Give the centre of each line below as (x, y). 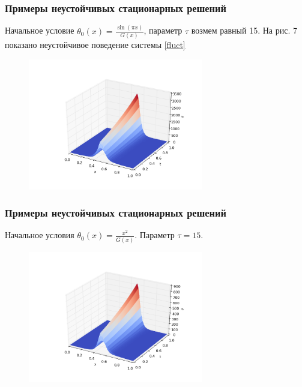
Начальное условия (40, 235)
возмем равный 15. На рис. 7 (244, 30)
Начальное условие (40, 30)
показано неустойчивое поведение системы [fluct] (95, 44)
